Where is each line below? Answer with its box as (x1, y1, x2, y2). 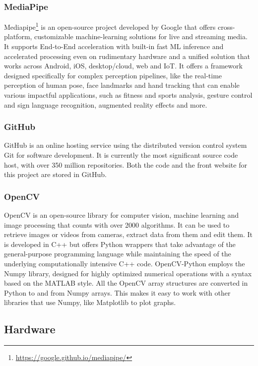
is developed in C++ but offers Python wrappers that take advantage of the (4, 239, 236, 249)
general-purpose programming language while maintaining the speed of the (4, 248, 231, 259)
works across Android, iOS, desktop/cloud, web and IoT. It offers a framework (4, 61, 243, 71)
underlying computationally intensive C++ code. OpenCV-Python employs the (4, 258, 245, 268)
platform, (4, 31, 32, 42)
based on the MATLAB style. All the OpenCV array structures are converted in (4, 278, 248, 288)
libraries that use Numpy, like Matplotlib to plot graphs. (4, 297, 176, 307)
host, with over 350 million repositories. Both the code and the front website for (4, 159, 247, 170)
